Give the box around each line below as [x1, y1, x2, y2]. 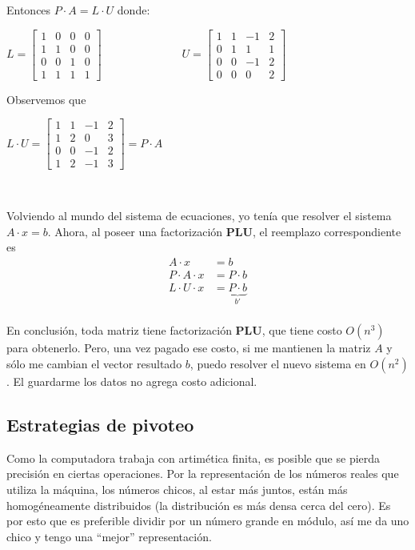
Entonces [6, 2, 51, 18]
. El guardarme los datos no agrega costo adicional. [6, 372, 257, 389]
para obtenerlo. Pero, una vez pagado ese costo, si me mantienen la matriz [6, 339, 371, 356]
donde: [117, 2, 150, 18]
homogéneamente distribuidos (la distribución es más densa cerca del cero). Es [6, 496, 391, 513]
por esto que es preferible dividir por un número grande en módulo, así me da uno [6, 512, 409, 529]
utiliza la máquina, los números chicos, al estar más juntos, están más [6, 480, 348, 497]
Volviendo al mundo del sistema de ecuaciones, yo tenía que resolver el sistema [6, 207, 392, 224]
